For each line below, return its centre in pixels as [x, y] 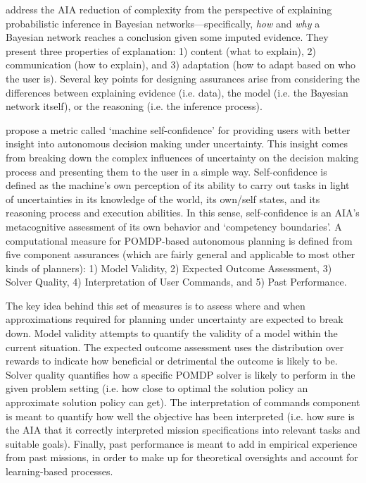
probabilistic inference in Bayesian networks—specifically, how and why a [163, 23]
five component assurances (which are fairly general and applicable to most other [181, 254]
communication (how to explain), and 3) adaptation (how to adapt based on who [181, 65]
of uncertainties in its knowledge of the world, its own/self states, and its [163, 198]
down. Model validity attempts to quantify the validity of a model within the [172, 333]
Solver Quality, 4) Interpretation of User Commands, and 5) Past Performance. [176, 282]
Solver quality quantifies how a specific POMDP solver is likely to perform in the [181, 374]
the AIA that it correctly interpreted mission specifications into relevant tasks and [183, 430]
